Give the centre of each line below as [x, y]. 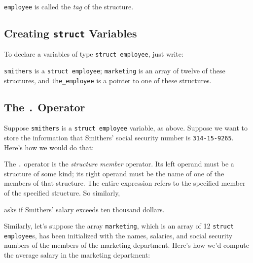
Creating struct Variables [71, 33]
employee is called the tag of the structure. [69, 6]
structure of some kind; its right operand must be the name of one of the [114, 173]
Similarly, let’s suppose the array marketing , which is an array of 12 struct [119, 226]
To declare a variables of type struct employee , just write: [94, 54]
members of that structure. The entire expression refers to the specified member [125, 183]
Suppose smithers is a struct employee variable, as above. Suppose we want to [126, 128]
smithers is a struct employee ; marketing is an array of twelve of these [115, 71]
